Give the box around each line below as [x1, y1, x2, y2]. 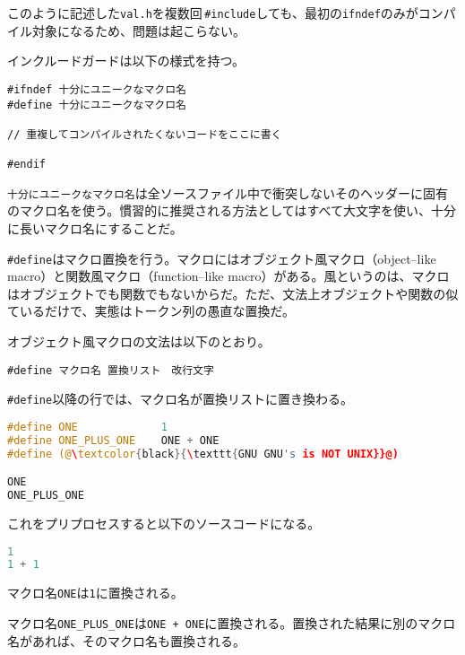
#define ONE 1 [7, 420, 168, 433]
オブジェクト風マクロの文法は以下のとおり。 [7, 332, 271, 351]
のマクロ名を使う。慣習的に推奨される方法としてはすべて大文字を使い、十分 [7, 201, 456, 220]
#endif [7, 158, 46, 171]
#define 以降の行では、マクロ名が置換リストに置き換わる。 [7, 389, 354, 408]
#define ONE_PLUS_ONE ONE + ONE [7, 433, 220, 447]
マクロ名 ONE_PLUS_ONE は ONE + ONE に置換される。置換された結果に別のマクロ [7, 614, 456, 632]
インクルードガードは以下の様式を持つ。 [7, 51, 245, 70]
